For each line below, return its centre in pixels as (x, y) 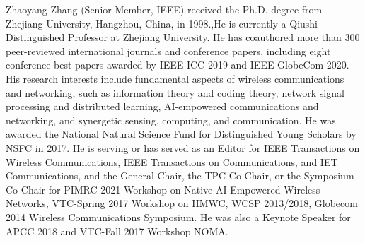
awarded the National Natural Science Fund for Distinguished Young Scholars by (181, 134)
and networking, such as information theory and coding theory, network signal (175, 92)
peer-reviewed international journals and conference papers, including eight (168, 51)
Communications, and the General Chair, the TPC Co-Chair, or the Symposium (180, 176)
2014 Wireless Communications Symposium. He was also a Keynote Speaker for (178, 217)
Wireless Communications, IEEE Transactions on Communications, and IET (172, 161)
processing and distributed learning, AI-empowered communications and (162, 106)
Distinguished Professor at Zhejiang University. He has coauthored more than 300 (183, 37)
